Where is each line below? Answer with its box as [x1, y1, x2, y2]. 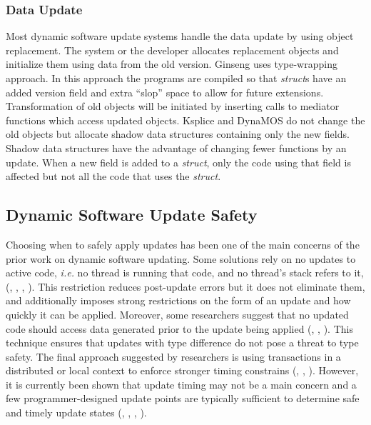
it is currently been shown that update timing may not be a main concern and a [6, 376, 357, 391]
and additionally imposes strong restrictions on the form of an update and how [6, 293, 351, 308]
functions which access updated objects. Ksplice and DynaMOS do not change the [6, 112, 365, 127]
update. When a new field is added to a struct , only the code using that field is [6, 154, 351, 169]
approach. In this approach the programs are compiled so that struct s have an [6, 71, 347, 85]
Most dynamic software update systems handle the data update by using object [6, 29, 354, 44]
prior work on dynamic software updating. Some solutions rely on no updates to [6, 251, 356, 266]
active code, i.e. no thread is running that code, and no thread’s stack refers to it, [6, 265, 364, 280]
